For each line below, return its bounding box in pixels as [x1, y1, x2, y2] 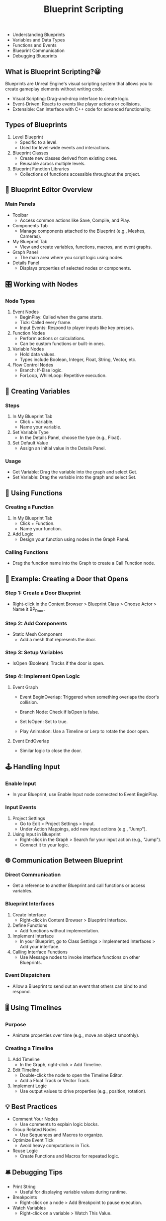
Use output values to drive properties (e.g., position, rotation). [19, 1088, 147, 1094]
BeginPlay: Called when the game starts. [19, 314, 103, 320]
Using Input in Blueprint [12, 831, 61, 837]
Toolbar [12, 212, 28, 218]
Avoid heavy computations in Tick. [19, 1142, 90, 1148]
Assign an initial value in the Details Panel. [19, 445, 106, 451]
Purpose [5, 1021, 26, 1028]
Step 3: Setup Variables [5, 649, 64, 656]
